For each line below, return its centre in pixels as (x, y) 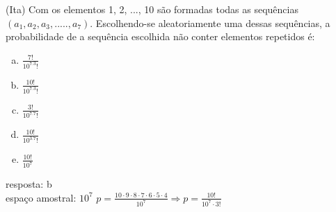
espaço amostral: (41, 197)
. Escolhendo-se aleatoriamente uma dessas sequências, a (210, 23)
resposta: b (29, 184)
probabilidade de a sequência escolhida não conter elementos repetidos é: (160, 36)
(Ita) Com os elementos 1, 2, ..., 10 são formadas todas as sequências (152, 9)
